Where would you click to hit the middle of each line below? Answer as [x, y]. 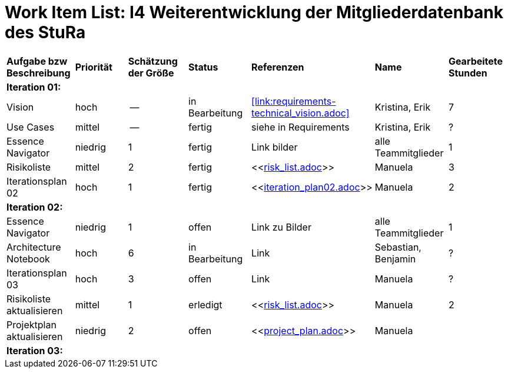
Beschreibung [39, 73]
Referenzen [278, 67]
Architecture [34, 247]
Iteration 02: [35, 207]
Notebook [28, 259]
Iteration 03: [35, 350]
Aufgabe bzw [37, 61]
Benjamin [395, 259]
